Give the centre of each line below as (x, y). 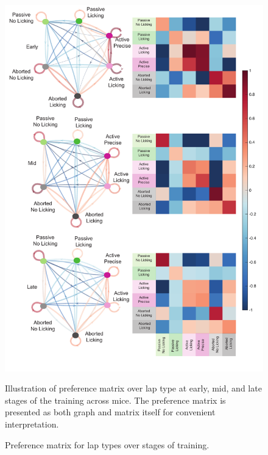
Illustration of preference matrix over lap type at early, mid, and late (133, 388)
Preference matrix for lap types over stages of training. (107, 444)
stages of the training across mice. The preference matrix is (115, 400)
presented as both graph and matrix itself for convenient (110, 412)
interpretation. (32, 424)
